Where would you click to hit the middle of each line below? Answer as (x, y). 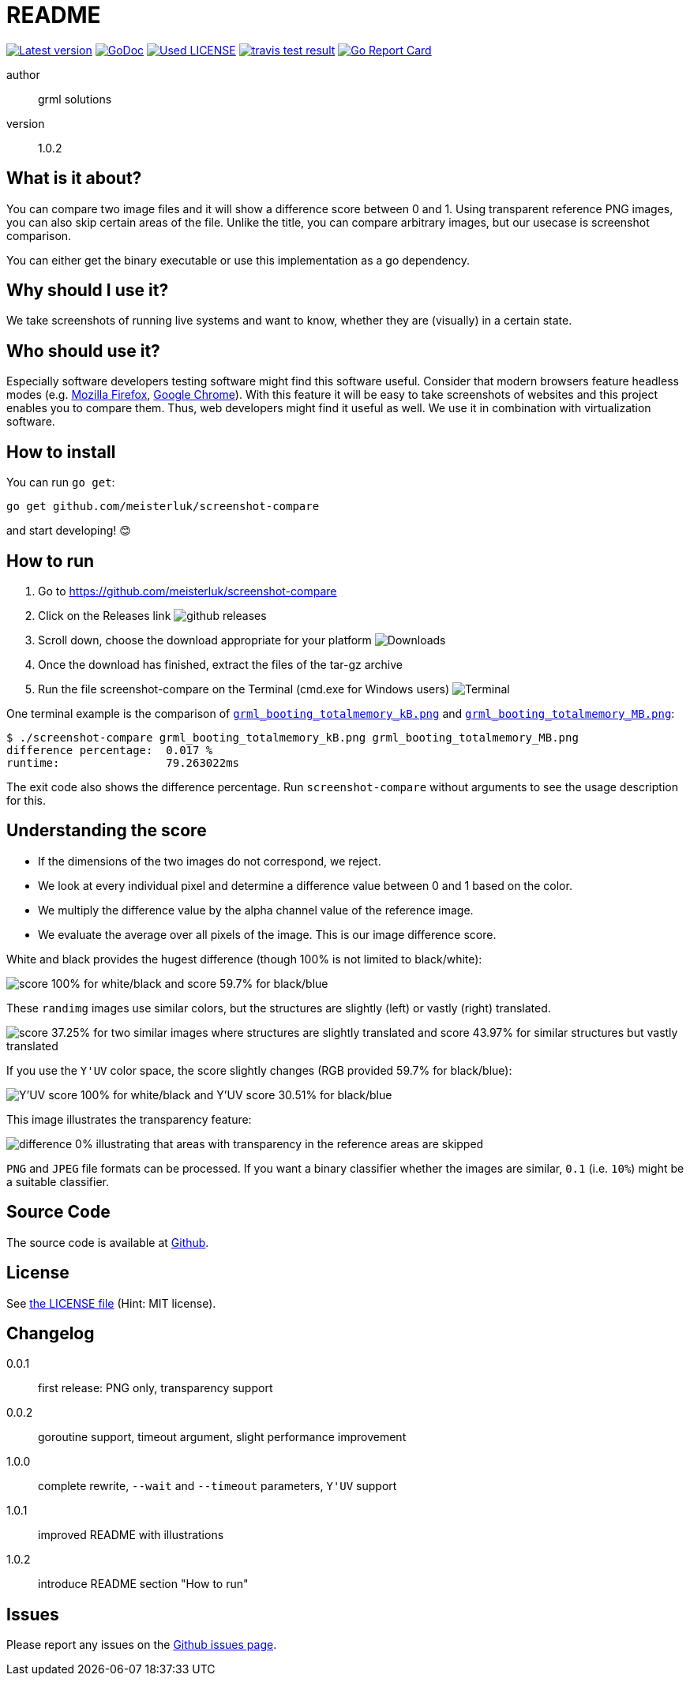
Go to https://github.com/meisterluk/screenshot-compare (187, 591)
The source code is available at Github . (108, 1242)
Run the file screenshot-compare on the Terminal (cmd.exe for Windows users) (244, 689)
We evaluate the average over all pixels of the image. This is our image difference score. (267, 934)
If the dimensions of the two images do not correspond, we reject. (210, 861)
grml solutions (75, 99)
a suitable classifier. (58, 1181)
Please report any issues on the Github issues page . (142, 1645)
